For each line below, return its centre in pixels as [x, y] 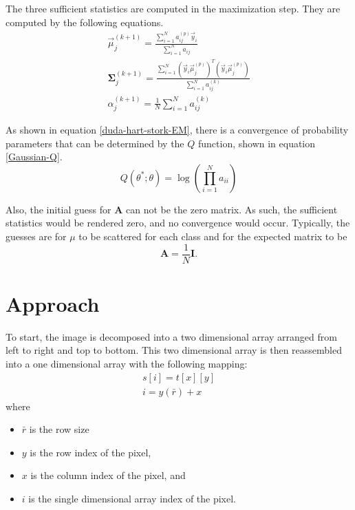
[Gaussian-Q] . [34, 157]
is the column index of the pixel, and [108, 475]
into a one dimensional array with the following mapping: [127, 363]
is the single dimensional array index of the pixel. [132, 498]
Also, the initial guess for [58, 209]
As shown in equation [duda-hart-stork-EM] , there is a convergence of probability [177, 129]
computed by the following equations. [85, 22]
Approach [53, 303]
